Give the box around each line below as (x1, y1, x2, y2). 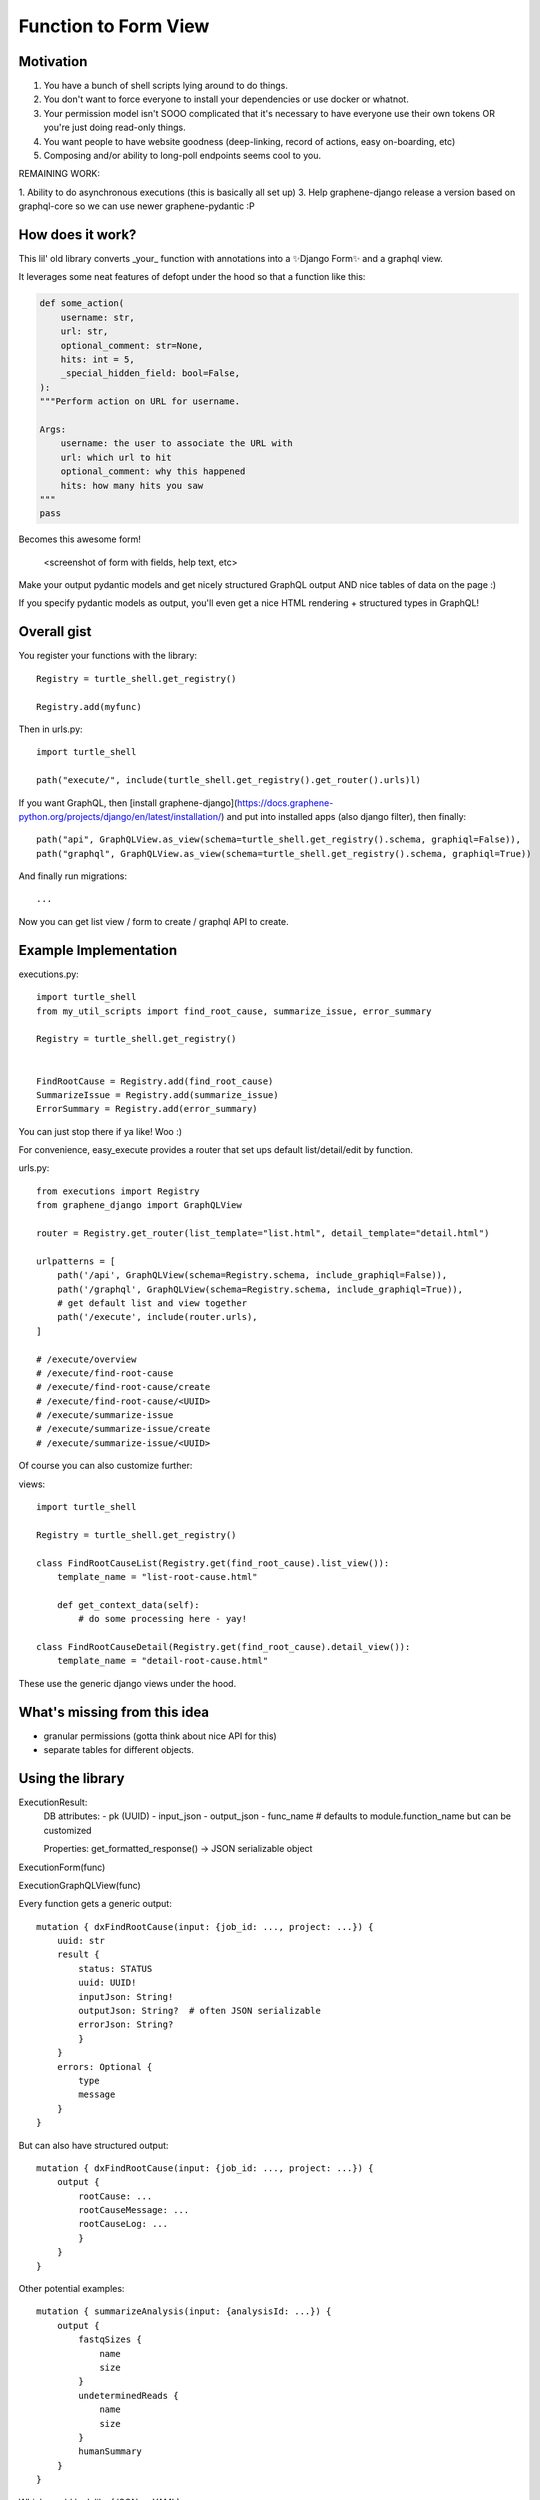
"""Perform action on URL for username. (39, 396, 240, 407)
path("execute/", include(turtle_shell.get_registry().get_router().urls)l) (36, 775, 422, 786)
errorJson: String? (78, 2019, 174, 2030)
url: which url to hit (60, 451, 172, 463)
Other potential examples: (18, 2283, 125, 2295)
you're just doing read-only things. (43, 121, 187, 134)
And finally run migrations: (18, 870, 127, 882)
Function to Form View (18, 15, 210, 37)
